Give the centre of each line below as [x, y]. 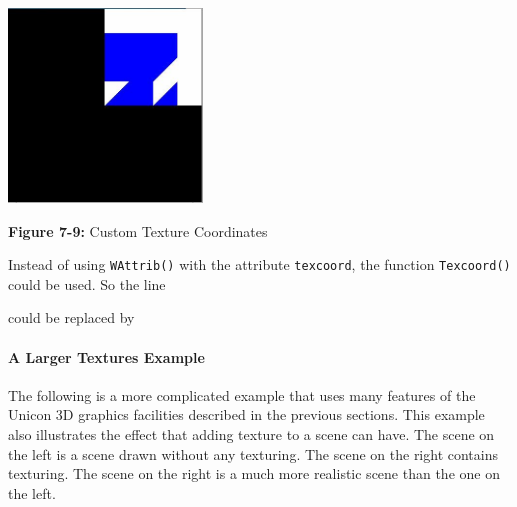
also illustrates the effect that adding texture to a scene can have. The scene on [251, 434]
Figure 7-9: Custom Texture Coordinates [138, 230]
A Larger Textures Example [106, 356]
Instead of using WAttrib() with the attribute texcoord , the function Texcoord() [259, 264]
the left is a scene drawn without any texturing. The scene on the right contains [253, 453]
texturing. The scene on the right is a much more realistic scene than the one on [254, 473]
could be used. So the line [87, 283]
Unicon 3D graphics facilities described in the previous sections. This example [246, 414]
